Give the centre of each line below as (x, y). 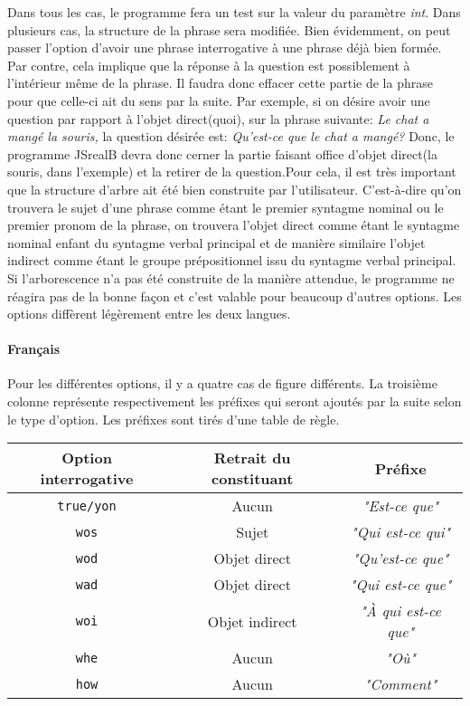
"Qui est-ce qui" (401, 532)
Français (34, 349)
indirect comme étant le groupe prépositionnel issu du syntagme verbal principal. (232, 260)
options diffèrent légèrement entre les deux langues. (149, 314)
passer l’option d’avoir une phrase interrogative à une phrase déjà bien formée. (225, 48)
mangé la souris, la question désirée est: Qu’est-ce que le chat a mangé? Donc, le (231, 136)
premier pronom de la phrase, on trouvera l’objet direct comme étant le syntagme (234, 225)
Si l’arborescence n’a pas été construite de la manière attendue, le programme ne (231, 277)
